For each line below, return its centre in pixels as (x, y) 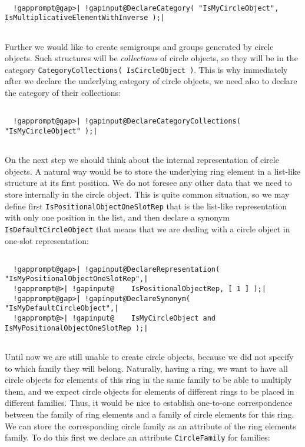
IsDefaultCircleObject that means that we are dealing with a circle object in (147, 228)
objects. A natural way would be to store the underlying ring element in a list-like (153, 171)
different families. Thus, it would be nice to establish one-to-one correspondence (149, 403)
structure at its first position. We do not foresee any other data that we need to (148, 183)
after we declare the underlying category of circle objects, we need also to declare (151, 81)
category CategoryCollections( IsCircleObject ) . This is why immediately (146, 69)
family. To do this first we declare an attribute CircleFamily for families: (137, 437)
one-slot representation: (47, 240)
